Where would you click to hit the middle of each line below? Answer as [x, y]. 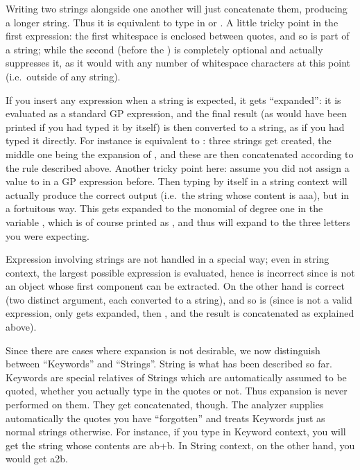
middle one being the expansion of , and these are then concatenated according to [180, 154]
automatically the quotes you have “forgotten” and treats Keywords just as [165, 418]
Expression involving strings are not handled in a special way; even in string [168, 259]
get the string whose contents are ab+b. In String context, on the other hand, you [180, 445]
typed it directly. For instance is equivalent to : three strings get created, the [169, 140]
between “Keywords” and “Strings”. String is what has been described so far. [169, 364]
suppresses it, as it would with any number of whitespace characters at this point [178, 63]
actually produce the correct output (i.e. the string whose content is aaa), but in [178, 194]
